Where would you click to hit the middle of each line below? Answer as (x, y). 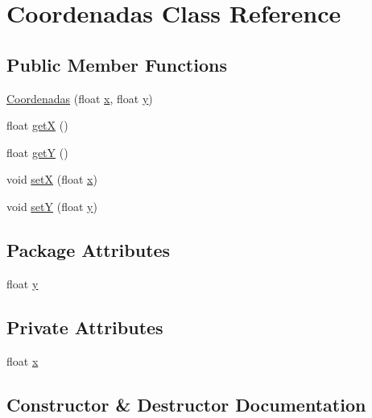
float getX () (37, 125)
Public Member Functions (117, 64)
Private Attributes (85, 327)
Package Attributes (89, 249)
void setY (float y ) (52, 206)
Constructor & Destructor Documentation (186, 404)
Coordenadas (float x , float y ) (80, 98)
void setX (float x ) (52, 179)
